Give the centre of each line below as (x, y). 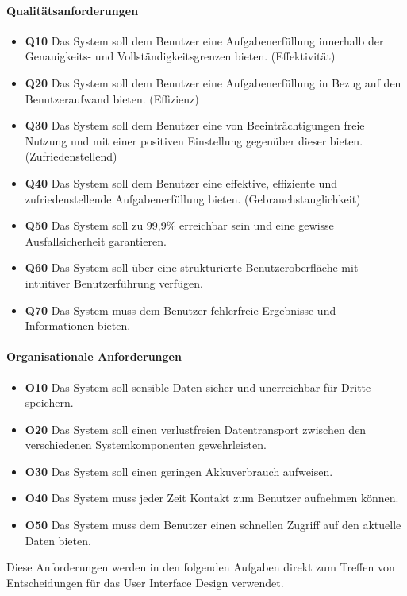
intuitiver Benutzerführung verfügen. (114, 283)
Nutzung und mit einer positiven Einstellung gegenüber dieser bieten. (194, 140)
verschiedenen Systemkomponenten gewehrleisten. (146, 445)
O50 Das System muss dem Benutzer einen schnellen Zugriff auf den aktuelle (213, 525)
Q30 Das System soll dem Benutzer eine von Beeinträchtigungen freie (195, 125)
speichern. (49, 402)
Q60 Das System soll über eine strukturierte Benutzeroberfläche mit (192, 267)
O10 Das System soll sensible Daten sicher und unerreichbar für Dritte (198, 387)
